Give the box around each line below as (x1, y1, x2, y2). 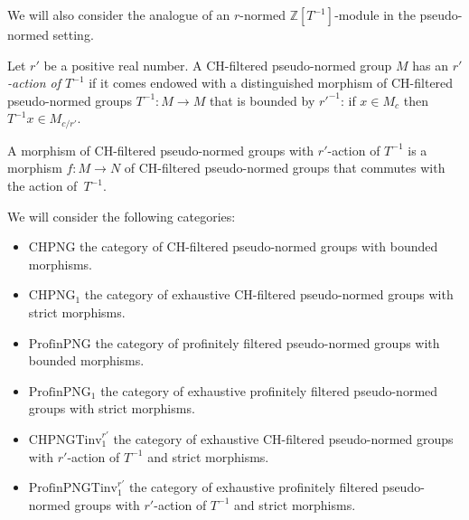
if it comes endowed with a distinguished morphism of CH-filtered (89, 73, 454, 92)
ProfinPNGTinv (28, 482, 117, 496)
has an (412, 55, 449, 74)
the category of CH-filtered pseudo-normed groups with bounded (80, 237, 438, 256)
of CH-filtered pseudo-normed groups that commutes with (124, 158, 446, 177)
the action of (7, 176, 78, 195)
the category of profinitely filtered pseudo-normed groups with (95, 333, 440, 352)
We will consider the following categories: (7, 206, 236, 225)
